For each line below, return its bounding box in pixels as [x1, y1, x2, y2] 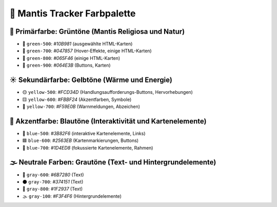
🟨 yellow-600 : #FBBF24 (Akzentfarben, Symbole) [22, 96, 132, 102]
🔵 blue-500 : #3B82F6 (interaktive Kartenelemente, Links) [22, 130, 146, 136]
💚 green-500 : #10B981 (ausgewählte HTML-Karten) [22, 41, 133, 47]
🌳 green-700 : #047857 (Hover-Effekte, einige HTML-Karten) [22, 48, 152, 54]
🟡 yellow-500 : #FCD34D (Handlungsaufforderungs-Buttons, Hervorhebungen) [22, 89, 193, 95]
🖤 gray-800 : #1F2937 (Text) [22, 186, 83, 192]
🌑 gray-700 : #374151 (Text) [22, 178, 84, 184]
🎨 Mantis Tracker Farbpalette [9, 8, 136, 19]
